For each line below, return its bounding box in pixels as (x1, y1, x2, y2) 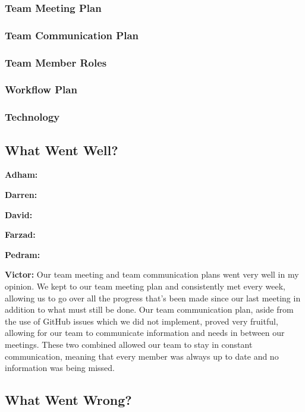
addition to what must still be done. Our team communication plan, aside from (5, 303, 294, 316)
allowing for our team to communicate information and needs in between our (5, 326, 285, 339)
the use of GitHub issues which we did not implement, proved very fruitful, (5, 314, 278, 327)
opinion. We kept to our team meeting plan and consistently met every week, (5, 279, 285, 292)
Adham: (5, 168, 38, 181)
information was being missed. (5, 361, 115, 374)
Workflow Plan (5, 82, 77, 97)
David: (5, 208, 33, 221)
